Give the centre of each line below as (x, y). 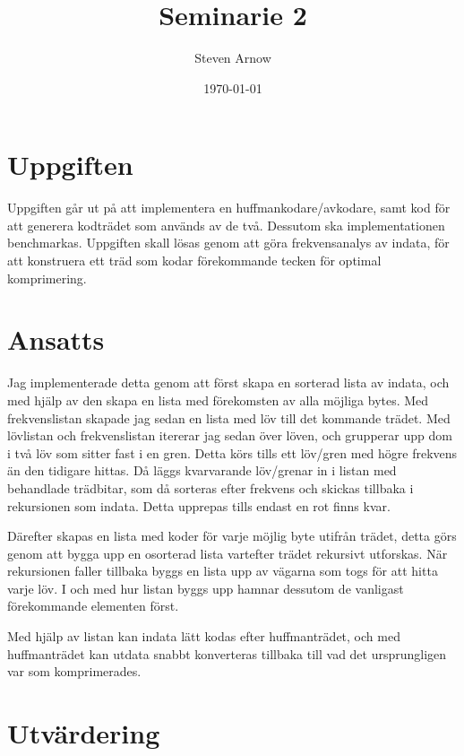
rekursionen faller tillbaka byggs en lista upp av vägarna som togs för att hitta (223, 571)
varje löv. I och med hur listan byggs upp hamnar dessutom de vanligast (206, 588)
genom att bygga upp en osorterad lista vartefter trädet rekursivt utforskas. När (228, 553)
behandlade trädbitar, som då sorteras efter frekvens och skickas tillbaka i (211, 487)
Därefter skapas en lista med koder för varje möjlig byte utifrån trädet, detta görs (232, 536)
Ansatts (56, 339)
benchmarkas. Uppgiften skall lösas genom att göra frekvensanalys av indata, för (228, 243)
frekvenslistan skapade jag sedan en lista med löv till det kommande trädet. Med (229, 417)
